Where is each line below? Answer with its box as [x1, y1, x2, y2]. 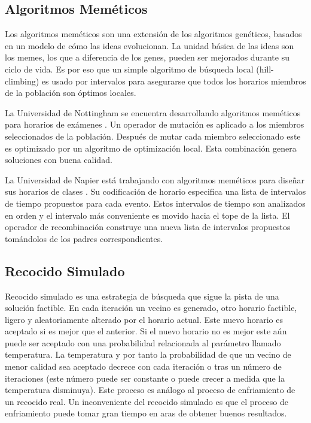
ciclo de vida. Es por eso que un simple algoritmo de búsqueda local [5, 62, 254, 75]
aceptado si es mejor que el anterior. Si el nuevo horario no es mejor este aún [5, 325, 287, 337]
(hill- [256, 62, 274, 75]
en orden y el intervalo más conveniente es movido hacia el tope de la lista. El [5, 209, 290, 221]
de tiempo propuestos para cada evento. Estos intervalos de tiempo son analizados [5, 197, 306, 209]
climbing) [5, 74, 39, 87]
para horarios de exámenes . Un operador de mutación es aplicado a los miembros [5, 118, 304, 131]
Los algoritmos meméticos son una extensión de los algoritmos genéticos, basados [5, 28, 302, 40]
